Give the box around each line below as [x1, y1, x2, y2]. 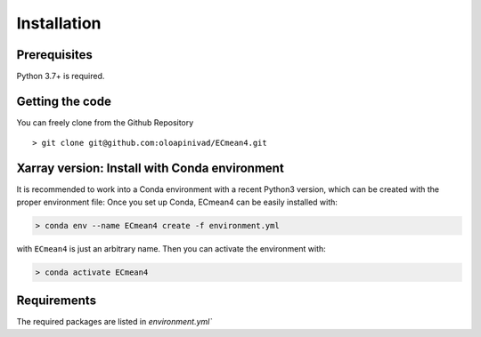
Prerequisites [16, 47, 93, 62]
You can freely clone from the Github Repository [16, 116, 194, 128]
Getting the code [16, 93, 111, 108]
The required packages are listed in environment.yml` [16, 317, 213, 327]
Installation [16, 13, 102, 33]
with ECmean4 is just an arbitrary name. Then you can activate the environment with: [16, 243, 327, 253]
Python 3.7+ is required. [16, 71, 105, 82]
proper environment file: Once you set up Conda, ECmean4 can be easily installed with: [16, 197, 338, 207]
